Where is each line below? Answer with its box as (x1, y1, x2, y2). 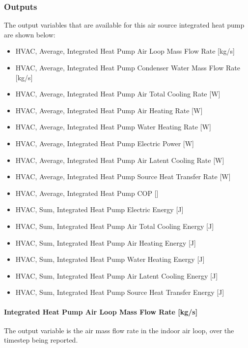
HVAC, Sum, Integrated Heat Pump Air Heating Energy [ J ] (15, 237, 196, 248)
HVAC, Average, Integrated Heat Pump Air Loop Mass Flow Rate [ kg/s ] (15, 46, 235, 56)
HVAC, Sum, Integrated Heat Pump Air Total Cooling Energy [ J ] (15, 221, 214, 231)
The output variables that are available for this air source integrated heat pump (4, 20, 245, 30)
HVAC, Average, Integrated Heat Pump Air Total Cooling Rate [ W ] (15, 89, 220, 99)
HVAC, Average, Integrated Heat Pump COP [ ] (15, 188, 159, 198)
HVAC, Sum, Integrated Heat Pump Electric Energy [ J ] (15, 204, 184, 215)
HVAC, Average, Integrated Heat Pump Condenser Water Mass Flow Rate (15, 63, 240, 72)
